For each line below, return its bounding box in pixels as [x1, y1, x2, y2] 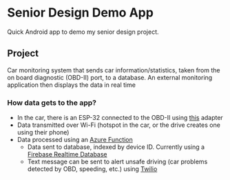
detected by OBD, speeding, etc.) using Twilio [27, 165, 158, 173]
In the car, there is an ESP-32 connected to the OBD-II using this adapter [17, 114, 224, 122]
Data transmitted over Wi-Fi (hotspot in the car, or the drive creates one [17, 121, 220, 129]
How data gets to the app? [7, 98, 96, 108]
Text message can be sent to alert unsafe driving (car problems [27, 157, 208, 166]
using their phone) [17, 128, 70, 137]
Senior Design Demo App [7, 5, 154, 21]
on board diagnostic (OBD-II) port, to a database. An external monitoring [7, 73, 213, 81]
